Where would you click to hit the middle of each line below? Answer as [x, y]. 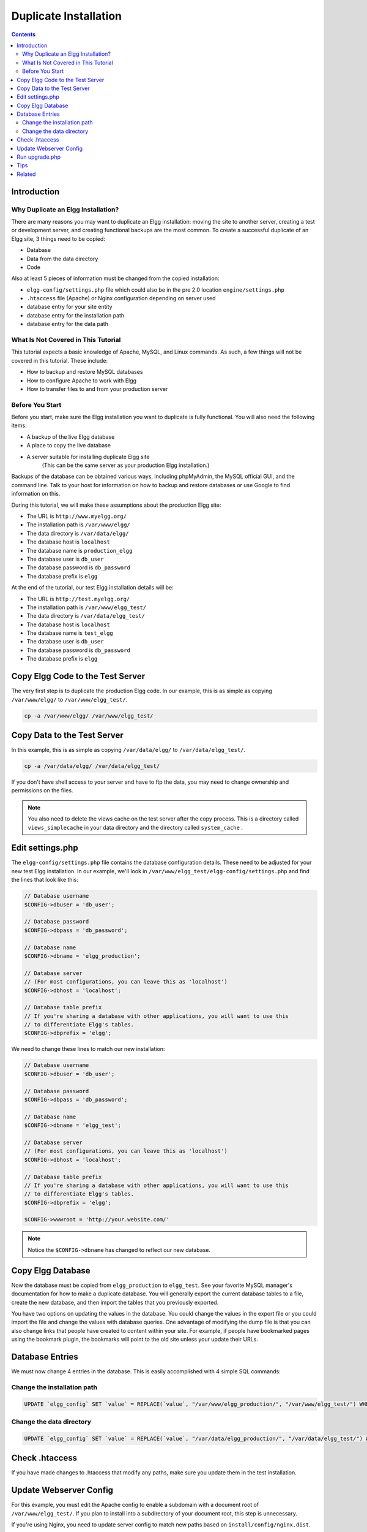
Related [26, 174]
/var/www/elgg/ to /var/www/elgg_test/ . [69, 699]
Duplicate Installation [67, 16]
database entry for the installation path [76, 315]
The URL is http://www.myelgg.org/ [76, 516]
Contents [24, 34]
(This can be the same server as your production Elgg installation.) [126, 465]
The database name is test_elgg [70, 633]
